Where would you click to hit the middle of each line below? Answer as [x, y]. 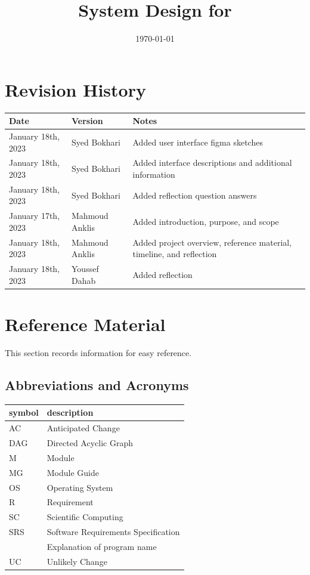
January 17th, [35, 216]
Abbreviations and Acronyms [97, 384]
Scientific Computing [85, 517]
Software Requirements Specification [113, 532]
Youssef [85, 269]
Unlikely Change [77, 561]
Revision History [75, 89]
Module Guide [73, 472]
